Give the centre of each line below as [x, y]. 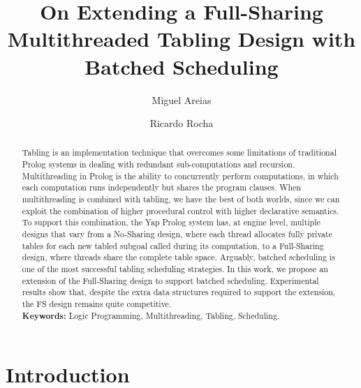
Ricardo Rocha [182, 123]
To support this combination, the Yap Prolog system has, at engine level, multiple [171, 222]
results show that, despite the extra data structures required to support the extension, [179, 292]
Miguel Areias [182, 99]
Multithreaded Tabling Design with [182, 39]
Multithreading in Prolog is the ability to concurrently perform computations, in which [180, 176]
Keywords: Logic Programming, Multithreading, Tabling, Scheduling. [151, 315]
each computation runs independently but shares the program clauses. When [161, 187]
